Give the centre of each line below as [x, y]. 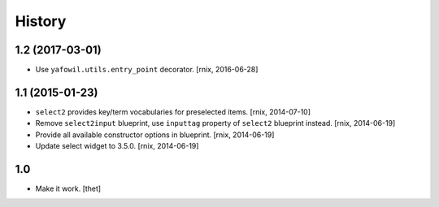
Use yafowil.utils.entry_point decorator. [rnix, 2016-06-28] [147, 70]
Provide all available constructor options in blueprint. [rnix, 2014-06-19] [155, 135]
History [41, 21]
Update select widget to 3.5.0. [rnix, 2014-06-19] [117, 146]
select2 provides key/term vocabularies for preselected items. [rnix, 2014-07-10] [173, 112]
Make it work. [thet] [68, 189]
